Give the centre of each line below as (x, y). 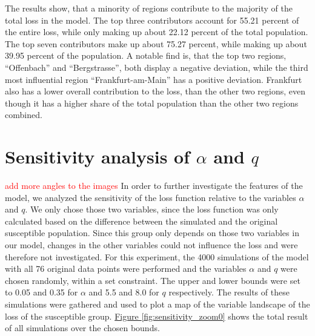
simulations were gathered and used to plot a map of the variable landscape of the (157, 304)
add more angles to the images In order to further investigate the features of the (154, 186)
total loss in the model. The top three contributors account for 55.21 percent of (152, 20)
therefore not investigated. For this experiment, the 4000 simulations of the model (157, 256)
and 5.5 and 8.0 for (124, 292)
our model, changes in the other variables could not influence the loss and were (151, 245)
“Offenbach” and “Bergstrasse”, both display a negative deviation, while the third (157, 67)
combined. (24, 115)
